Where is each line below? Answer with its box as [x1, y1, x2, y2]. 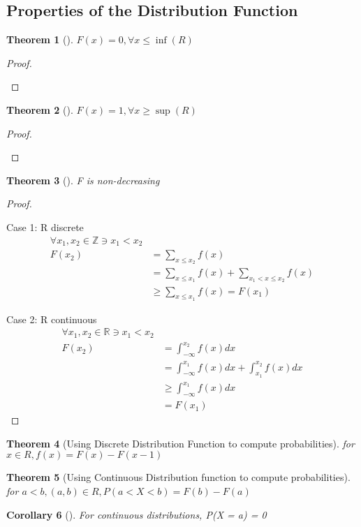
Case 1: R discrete [6, 219, 84, 234]
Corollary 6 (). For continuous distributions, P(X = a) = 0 [6, 507, 267, 521]
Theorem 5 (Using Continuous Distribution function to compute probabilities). [6, 470, 351, 484]
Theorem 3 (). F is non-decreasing [6, 172, 160, 187]
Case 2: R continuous [6, 311, 97, 326]
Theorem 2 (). [6, 102, 73, 117]
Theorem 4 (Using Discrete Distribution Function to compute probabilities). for [6, 436, 355, 450]
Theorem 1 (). [6, 32, 73, 47]
